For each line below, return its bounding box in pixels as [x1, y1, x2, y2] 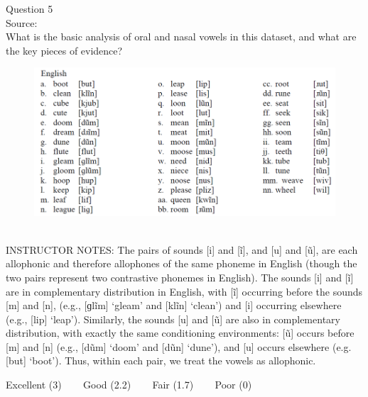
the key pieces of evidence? [6, 43, 123, 57]
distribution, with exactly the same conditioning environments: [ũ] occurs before [6, 325, 355, 340]
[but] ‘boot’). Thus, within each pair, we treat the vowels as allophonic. [6, 353, 316, 368]
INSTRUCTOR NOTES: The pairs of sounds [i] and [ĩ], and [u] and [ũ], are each [6, 242, 358, 257]
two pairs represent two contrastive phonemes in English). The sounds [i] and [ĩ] [6, 269, 354, 284]
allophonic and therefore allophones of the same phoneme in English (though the [6, 256, 357, 271]
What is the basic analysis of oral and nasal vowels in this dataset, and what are [6, 29, 357, 44]
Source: [6, 15, 38, 30]
